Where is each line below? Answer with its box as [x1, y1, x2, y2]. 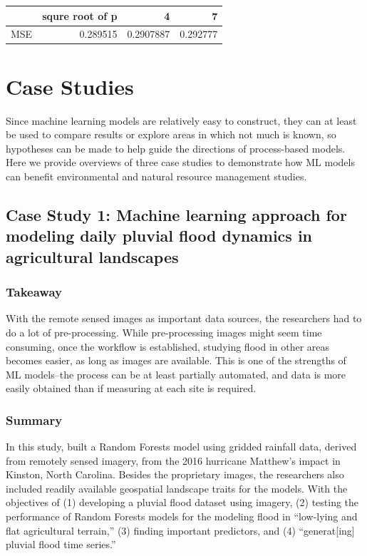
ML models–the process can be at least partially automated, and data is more [6, 366, 346, 381]
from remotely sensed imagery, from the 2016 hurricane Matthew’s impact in [6, 453, 341, 468]
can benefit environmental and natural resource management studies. [6, 168, 307, 183]
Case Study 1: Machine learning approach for [6, 203, 347, 225]
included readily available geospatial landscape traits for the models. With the [6, 480, 348, 495]
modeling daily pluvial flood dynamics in [6, 225, 313, 247]
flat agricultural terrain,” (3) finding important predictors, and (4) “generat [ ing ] [6, 522, 355, 537]
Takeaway [6, 283, 62, 301]
